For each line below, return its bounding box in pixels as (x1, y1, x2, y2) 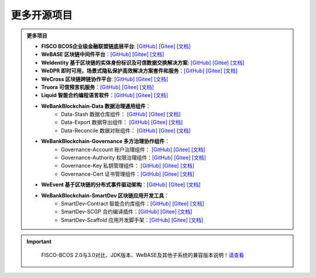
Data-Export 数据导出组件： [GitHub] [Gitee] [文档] (61, 119, 183, 126)
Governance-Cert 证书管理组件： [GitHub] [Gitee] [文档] (61, 170, 195, 178)
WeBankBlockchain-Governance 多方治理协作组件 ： (41, 138, 170, 145)
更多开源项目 (11, 9, 73, 22)
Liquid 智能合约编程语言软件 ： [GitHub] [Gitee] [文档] (41, 92, 168, 99)
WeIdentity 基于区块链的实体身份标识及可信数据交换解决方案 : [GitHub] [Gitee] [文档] (41, 59, 245, 66)
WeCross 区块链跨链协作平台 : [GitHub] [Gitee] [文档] (41, 75, 169, 82)
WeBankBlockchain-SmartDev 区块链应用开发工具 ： (41, 192, 170, 199)
